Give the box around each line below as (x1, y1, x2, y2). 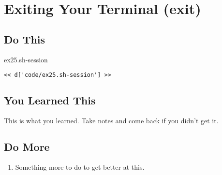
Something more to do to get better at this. (15, 161, 145, 172)
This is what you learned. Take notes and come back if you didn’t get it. (4, 116, 219, 126)
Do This (4, 31, 45, 46)
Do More (4, 139, 50, 154)
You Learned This (4, 93, 96, 108)
